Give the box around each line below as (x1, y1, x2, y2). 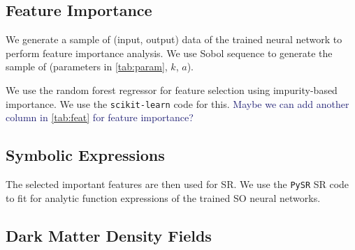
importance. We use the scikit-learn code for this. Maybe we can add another (6, 96, 349, 111)
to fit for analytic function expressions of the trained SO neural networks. (6, 190, 321, 205)
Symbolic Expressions (6, 144, 165, 166)
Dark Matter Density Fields (6, 224, 212, 246)
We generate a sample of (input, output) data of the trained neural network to (6, 32, 342, 47)
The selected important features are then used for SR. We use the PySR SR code (6, 177, 349, 192)
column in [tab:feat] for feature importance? (6, 110, 194, 125)
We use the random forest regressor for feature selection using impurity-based (6, 82, 338, 97)
